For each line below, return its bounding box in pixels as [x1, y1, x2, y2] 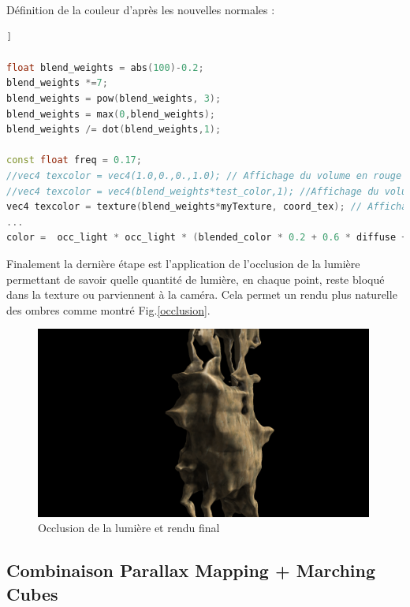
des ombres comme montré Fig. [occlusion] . [6, 301, 211, 318]
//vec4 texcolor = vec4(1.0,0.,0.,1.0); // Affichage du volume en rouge [6, 169, 402, 181]
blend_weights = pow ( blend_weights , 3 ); [6, 92, 222, 104]
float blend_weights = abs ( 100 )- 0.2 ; [6, 61, 204, 73]
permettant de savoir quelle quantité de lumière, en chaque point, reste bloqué [6, 270, 385, 287]
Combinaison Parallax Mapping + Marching [6, 558, 376, 583]
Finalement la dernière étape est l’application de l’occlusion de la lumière [6, 255, 360, 271]
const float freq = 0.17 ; [6, 155, 142, 166]
